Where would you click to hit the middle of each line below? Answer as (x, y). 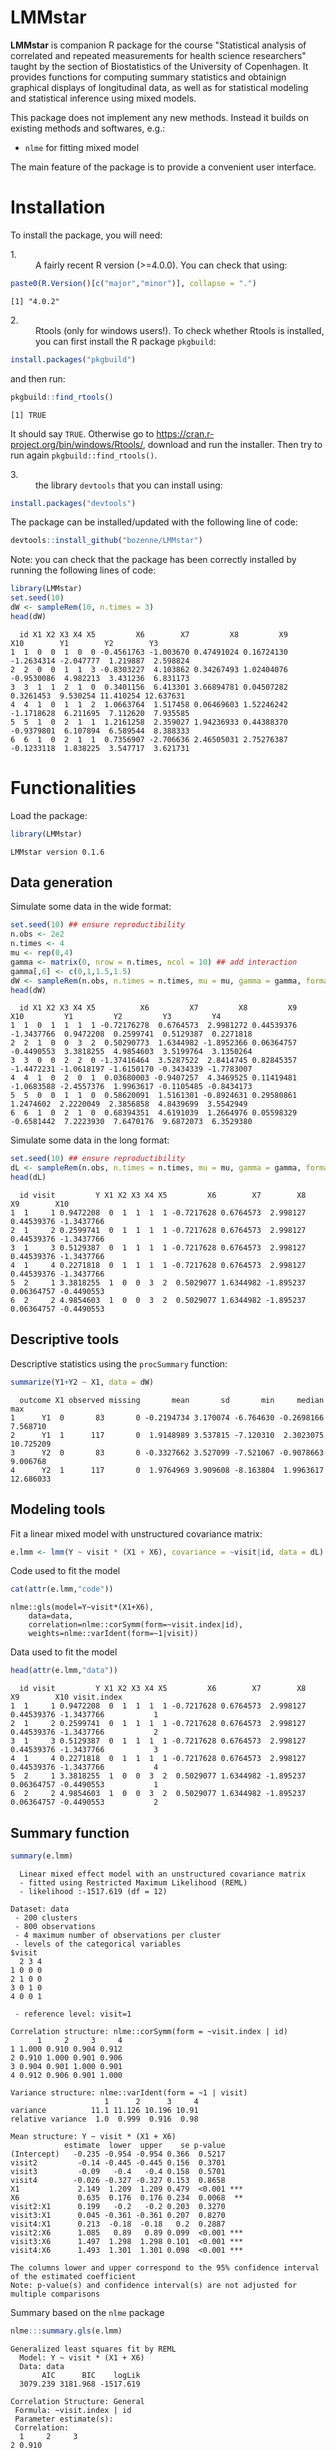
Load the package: (49, 815)
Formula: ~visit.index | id (73, 2410)
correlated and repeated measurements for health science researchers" (158, 55)
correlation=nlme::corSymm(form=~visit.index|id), (136, 1625)
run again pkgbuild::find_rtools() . (84, 455)
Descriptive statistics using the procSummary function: (119, 1363)
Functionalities (73, 787)
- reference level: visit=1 (73, 2014)
